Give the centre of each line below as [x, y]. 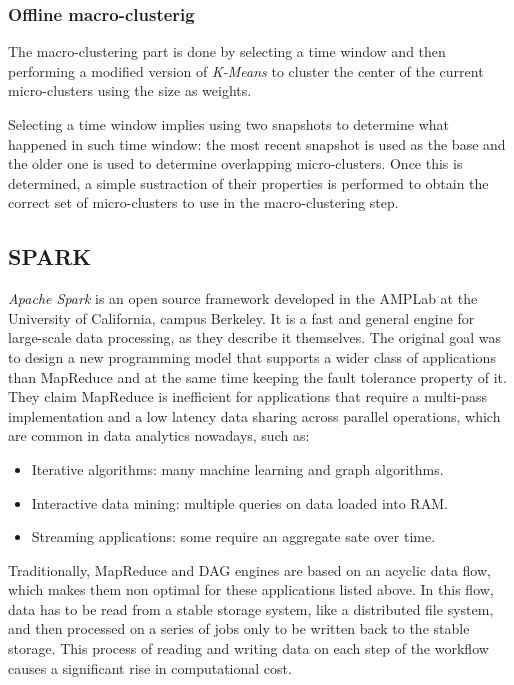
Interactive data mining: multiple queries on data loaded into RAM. [239, 502]
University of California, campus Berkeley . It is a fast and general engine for [241, 317]
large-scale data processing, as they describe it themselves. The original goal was [255, 337]
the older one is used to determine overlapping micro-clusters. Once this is [235, 163]
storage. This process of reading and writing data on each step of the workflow [248, 648]
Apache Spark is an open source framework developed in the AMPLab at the [243, 298]
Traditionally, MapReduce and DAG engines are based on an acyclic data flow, [249, 569]
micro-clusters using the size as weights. [130, 90]
